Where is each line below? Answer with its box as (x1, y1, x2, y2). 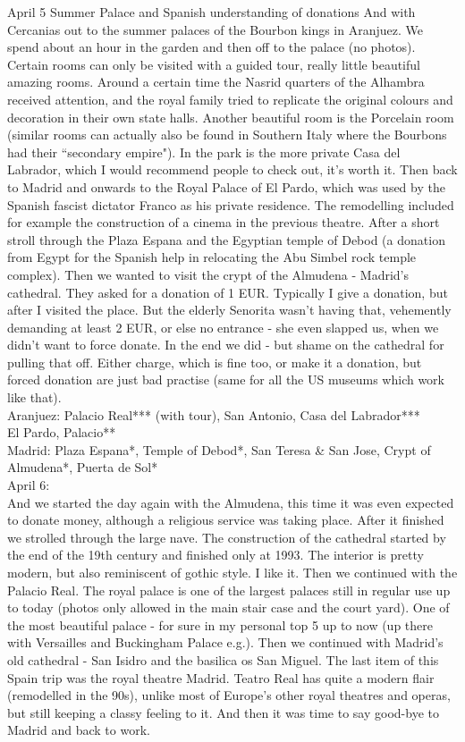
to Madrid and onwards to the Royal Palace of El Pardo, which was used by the (7, 177, 445, 196)
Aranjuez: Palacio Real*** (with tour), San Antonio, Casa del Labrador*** (7, 405, 420, 424)
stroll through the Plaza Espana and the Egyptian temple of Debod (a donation (7, 230, 445, 249)
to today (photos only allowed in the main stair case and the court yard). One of (7, 598, 450, 617)
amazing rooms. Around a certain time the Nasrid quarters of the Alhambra (7, 72, 425, 91)
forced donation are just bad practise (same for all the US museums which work (7, 370, 445, 389)
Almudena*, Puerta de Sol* (7, 458, 158, 476)
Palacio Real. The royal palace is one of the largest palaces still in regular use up (7, 580, 451, 599)
